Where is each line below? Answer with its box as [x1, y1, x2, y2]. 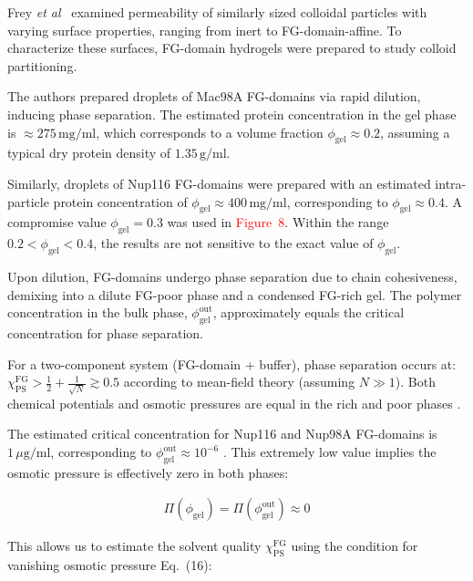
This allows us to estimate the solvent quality [7, 536, 262, 555]
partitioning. [7, 56, 77, 75]
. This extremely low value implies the [222, 442, 437, 461]
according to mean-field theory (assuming [123, 372, 355, 391]
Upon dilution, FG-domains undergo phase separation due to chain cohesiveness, [7, 266, 458, 285]
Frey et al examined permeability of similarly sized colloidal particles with [7, 3, 427, 21]
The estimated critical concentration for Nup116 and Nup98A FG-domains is [7, 424, 437, 443]
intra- [435, 173, 467, 192]
